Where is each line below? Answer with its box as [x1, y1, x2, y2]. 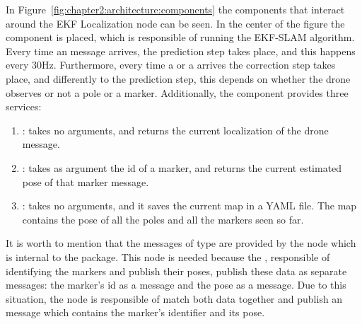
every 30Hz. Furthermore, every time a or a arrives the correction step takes [6, 57, 336, 72]
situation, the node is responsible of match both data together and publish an [6, 291, 343, 306]
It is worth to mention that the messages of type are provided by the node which [6, 236, 356, 250]
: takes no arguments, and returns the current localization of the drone [22, 122, 329, 137]
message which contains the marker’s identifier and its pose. [6, 305, 265, 320]
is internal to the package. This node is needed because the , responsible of [6, 249, 330, 264]
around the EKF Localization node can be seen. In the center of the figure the [6, 16, 345, 30]
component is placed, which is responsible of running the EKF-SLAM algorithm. [6, 30, 355, 45]
